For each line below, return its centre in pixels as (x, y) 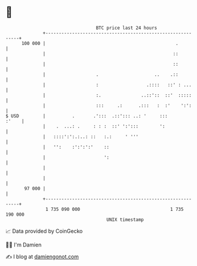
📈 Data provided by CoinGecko (44, 231)
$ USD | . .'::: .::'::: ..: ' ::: (87, 116)
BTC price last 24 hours (127, 28)
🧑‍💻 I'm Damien (24, 245)
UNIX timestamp (125, 219)
